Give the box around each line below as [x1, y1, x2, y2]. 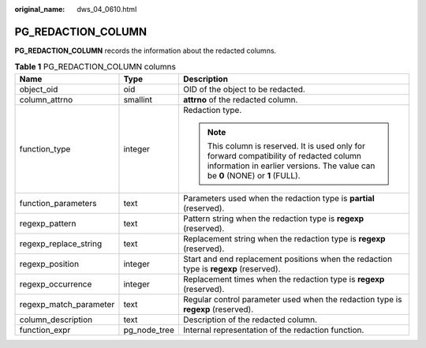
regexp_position [19, 258, 79, 269]
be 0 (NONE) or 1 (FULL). [207, 170, 301, 181]
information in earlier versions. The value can [207, 160, 376, 171]
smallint [123, 94, 153, 105]
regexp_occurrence [19, 279, 92, 290]
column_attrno [19, 94, 73, 105]
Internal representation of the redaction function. [182, 324, 364, 335]
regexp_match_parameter [19, 298, 115, 309]
